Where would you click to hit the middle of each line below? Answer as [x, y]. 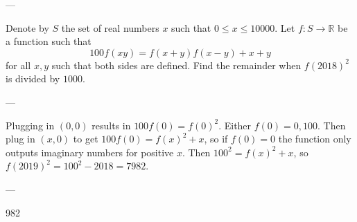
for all [18, 65]
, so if [216, 139]
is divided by [33, 78]
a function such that [49, 41]
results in [111, 125]
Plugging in [30, 125]
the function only [315, 139]
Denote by [27, 27]
